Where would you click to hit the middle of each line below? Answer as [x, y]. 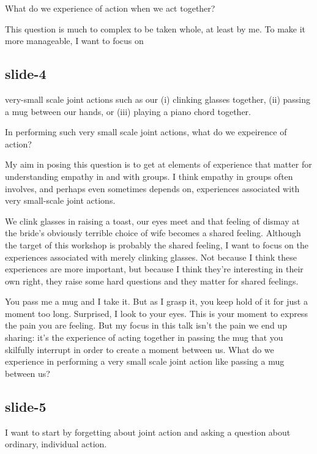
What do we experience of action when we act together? [110, 8]
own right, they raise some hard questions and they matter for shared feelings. [152, 281]
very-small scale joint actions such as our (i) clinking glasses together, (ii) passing [158, 99]
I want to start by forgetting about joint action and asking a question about [148, 432]
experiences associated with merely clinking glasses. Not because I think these [151, 257]
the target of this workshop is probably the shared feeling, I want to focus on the [157, 244]
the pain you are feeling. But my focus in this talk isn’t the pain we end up [146, 325]
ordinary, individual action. [56, 444]
